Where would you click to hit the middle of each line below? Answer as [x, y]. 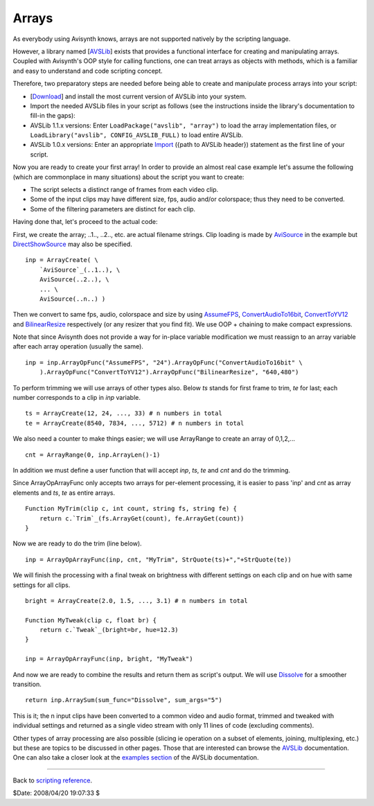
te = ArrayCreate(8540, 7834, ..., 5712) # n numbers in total [135, 423]
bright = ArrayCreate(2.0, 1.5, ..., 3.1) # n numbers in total [137, 601]
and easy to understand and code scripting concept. [88, 71]
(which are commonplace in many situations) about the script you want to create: [128, 177]
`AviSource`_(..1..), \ [80, 270]
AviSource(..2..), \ [74, 280]
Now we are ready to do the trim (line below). [77, 543]
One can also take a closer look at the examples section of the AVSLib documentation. [136, 757]
